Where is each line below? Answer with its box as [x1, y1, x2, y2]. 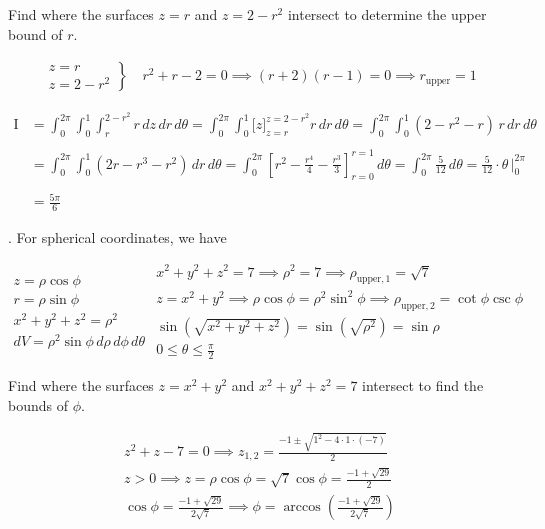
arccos [283, 500, 321, 515]
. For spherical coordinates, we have [8, 226, 227, 247]
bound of [8, 23, 63, 44]
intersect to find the [362, 375, 484, 396]
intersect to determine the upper [287, 4, 487, 24]
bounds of [8, 394, 68, 415]
